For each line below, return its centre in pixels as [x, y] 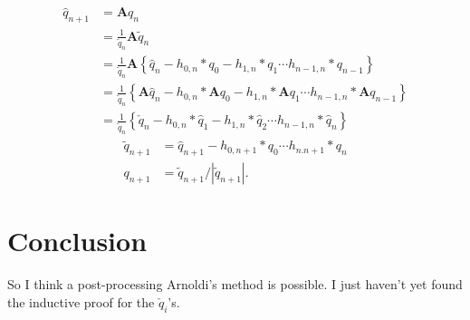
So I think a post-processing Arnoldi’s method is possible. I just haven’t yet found [235, 284]
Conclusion [77, 241]
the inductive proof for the [81, 301]
